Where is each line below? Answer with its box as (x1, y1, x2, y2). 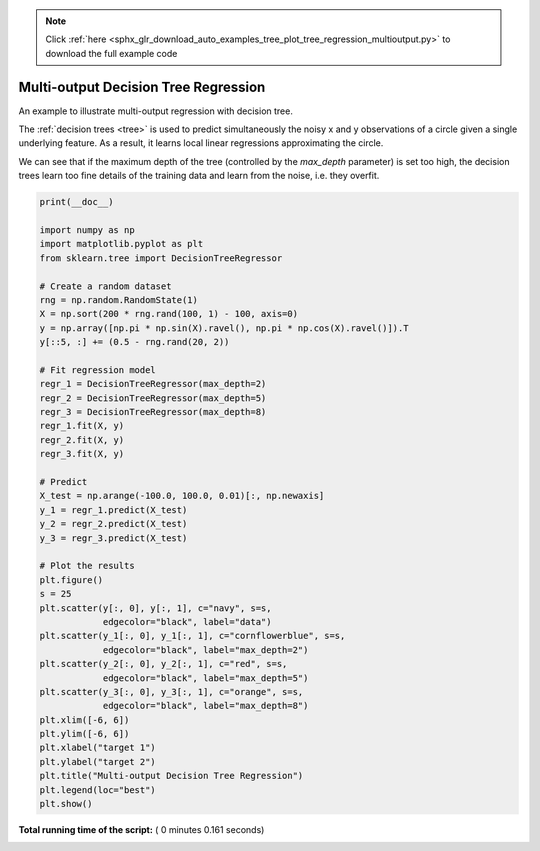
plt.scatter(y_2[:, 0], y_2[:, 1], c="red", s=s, (39, 658, 288, 670)
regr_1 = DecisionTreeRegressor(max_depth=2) (39, 378, 267, 390)
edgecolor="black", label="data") (102, 616, 272, 627)
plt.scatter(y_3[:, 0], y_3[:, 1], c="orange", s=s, (39, 686, 304, 697)
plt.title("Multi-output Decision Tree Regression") (39, 770, 304, 782)
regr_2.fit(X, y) (39, 434, 125, 445)
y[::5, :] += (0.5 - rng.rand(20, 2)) (39, 336, 230, 348)
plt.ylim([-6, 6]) (39, 728, 130, 740)
